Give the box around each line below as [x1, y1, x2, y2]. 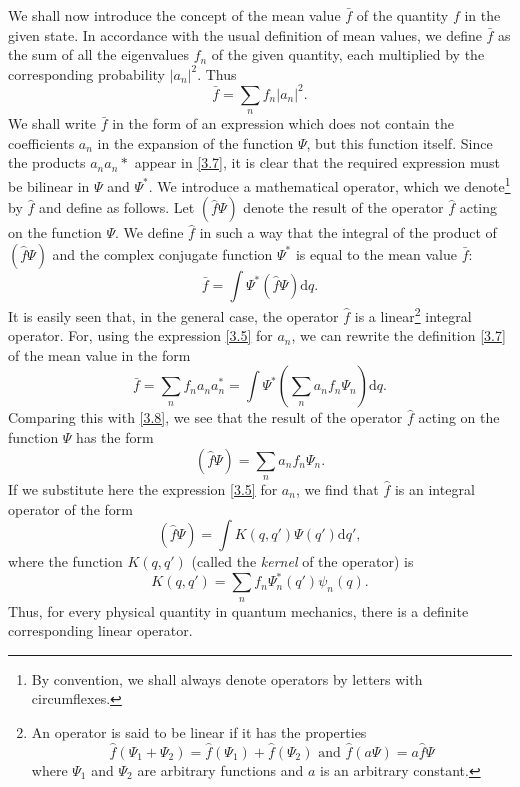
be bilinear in [8, 175, 90, 196]
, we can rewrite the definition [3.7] [291, 325, 506, 346]
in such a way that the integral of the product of [199, 222, 497, 243]
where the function [8, 551, 123, 572]
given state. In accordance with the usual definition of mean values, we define [8, 24, 482, 45]
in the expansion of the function [97, 132, 294, 153]
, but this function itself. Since [306, 132, 493, 153]
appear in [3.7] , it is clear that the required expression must [134, 152, 500, 173]
